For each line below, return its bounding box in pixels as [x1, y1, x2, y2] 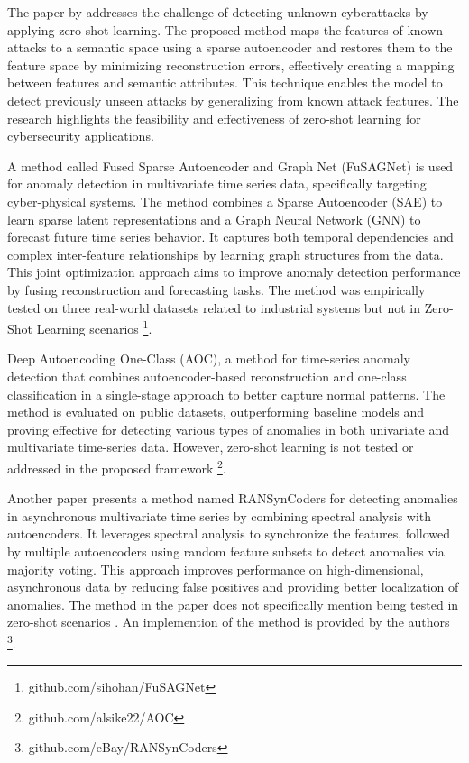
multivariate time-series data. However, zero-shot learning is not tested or [7, 437, 414, 456]
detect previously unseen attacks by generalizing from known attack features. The [7, 90, 459, 109]
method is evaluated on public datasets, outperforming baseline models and [7, 402, 425, 421]
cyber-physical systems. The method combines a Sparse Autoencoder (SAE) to [7, 191, 443, 210]
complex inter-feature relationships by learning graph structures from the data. [7, 244, 444, 263]
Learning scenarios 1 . [36, 317, 152, 337]
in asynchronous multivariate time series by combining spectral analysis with [7, 506, 432, 525]
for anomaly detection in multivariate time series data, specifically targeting [7, 174, 427, 193]
